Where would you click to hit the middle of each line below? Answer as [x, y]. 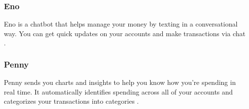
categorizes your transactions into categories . [71, 101]
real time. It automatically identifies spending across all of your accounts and [118, 91]
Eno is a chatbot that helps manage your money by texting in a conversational [121, 24]
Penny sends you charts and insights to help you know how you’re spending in [120, 82]
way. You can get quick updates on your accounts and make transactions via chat [125, 33]
